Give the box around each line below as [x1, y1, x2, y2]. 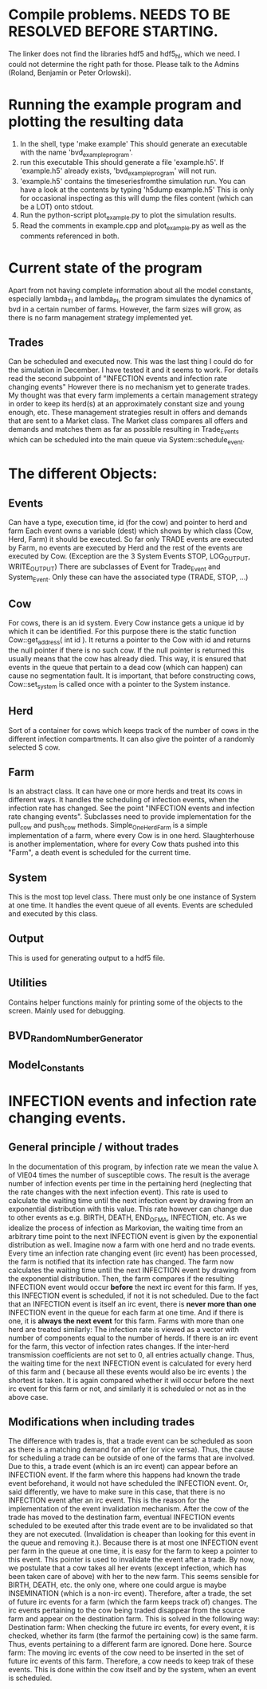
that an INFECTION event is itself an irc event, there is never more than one [8, 1299, 257, 1308]
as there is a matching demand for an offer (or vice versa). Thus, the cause [8, 1444, 255, 1455]
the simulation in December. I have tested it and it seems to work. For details [8, 365, 259, 375]
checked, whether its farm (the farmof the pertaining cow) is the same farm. [8, 1631, 258, 1640]
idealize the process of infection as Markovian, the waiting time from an [8, 1223, 243, 1232]
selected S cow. [8, 743, 61, 752]
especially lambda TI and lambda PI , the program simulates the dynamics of [8, 293, 251, 305]
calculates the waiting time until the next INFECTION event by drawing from [8, 1265, 257, 1275]
